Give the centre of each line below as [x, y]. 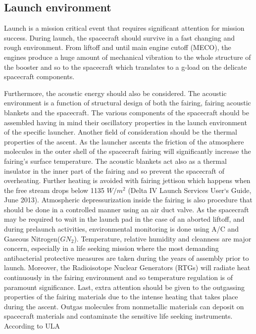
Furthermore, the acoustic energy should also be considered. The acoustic [115, 93]
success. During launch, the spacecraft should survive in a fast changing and [119, 37]
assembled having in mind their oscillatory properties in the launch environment [126, 122]
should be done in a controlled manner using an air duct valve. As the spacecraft [127, 209]
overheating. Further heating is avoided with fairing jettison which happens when [127, 180]
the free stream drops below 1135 [54, 190]
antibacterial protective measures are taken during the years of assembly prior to [127, 258]
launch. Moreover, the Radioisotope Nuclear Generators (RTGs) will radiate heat [127, 267]
